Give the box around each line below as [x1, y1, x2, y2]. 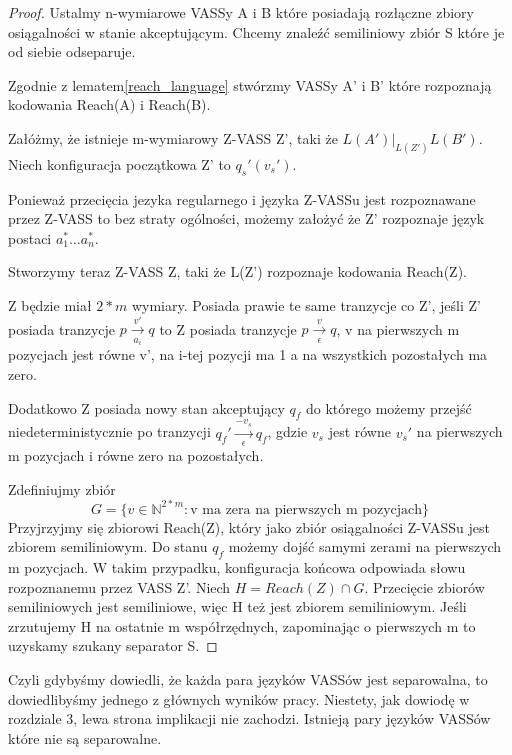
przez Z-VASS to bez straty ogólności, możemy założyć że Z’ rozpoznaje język [8, 208, 485, 229]
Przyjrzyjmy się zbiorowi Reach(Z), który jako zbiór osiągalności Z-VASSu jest [8, 516, 490, 537]
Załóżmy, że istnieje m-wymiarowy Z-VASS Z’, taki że [8, 127, 338, 148]
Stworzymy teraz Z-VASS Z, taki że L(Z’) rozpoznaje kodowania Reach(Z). [8, 261, 467, 282]
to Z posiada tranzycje [159, 318, 297, 339]
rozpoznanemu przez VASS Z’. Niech [8, 576, 231, 597]
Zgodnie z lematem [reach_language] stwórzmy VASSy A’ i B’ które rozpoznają [8, 74, 492, 95]
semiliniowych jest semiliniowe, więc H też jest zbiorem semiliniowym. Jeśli [8, 596, 467, 617]
